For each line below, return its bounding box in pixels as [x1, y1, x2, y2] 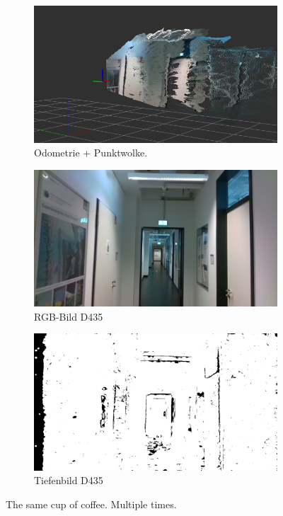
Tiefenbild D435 [34, 473, 103, 488]
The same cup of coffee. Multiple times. [6, 497, 177, 512]
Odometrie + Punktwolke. [34, 145, 148, 160]
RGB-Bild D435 [34, 309, 103, 323]
